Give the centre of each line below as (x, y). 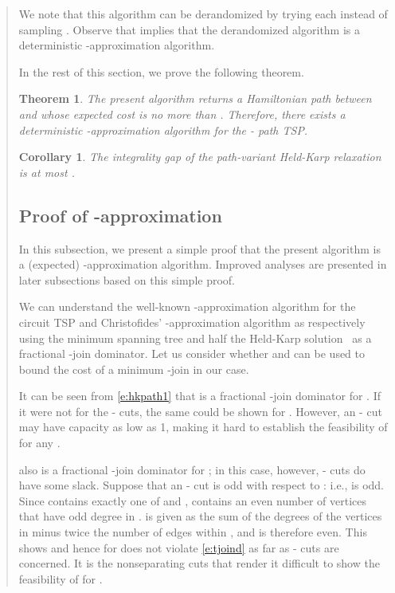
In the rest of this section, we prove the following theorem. (161, 71)
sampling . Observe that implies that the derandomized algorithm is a (189, 29)
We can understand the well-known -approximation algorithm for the (187, 306)
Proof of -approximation (120, 215)
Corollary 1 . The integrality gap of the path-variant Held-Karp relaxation (200, 157)
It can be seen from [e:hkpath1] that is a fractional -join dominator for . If (199, 396)
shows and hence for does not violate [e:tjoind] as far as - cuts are (179, 547)
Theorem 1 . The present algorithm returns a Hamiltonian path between (195, 98)
